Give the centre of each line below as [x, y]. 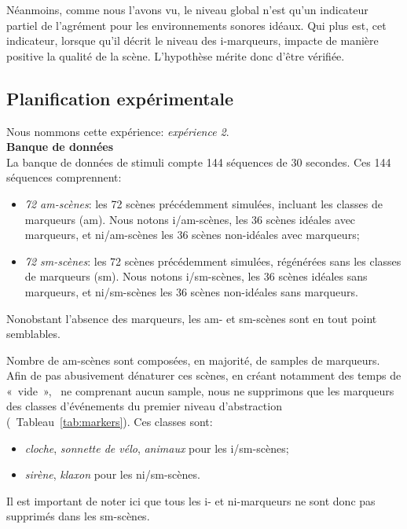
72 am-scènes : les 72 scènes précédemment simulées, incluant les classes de [204, 203]
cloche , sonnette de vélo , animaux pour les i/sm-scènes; [157, 448]
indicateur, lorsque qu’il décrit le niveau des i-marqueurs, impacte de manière [192, 40]
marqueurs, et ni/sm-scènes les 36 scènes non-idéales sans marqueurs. [191, 291]
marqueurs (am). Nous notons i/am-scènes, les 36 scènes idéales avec [190, 219]
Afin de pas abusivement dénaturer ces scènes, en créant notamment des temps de [204, 375]
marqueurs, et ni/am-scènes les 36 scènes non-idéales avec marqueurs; [192, 235]
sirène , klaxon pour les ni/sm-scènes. [112, 474]
